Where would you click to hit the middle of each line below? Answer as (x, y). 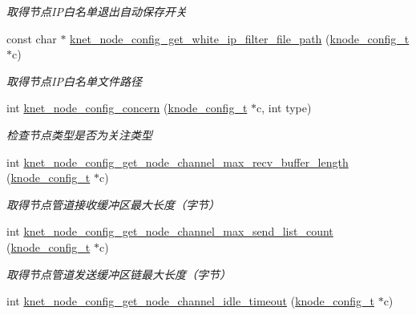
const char (32, 38)
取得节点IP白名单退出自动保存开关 (97, 11)
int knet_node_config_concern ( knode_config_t (127, 108)
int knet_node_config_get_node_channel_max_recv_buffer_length (178, 162)
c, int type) (284, 108)
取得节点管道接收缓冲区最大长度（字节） (113, 204)
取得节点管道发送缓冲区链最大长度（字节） (119, 274)
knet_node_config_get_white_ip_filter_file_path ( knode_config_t (240, 38)
